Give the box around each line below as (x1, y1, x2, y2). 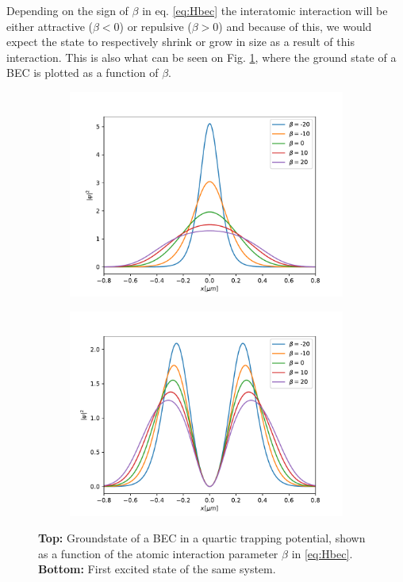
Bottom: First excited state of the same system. (38, 561, 276, 577)
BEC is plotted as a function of (6, 64, 159, 81)
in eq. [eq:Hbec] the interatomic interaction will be (142, 2, 388, 18)
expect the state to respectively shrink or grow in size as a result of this (6, 33, 355, 50)
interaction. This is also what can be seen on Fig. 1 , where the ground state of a (6, 48, 397, 65)
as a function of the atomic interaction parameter (38, 545, 278, 561)
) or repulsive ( (119, 17, 192, 34)
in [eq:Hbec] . (291, 545, 353, 561)
